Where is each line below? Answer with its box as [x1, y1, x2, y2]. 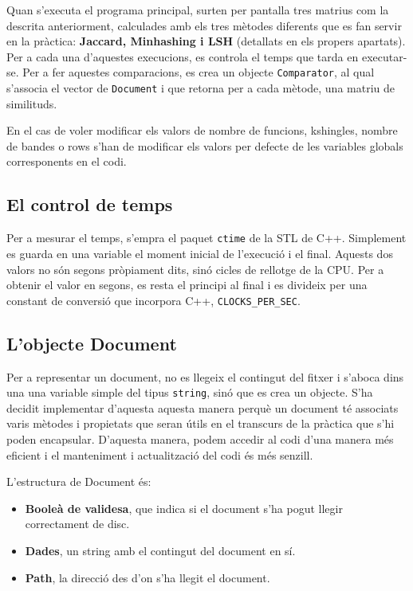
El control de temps [6, 192, 173, 217]
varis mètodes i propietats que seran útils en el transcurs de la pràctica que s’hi [6, 415, 395, 432]
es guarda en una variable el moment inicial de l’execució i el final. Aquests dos [6, 245, 393, 261]
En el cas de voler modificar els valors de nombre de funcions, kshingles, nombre [6, 122, 398, 139]
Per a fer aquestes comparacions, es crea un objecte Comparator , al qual [22, 64, 375, 80]
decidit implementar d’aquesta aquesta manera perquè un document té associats [6, 399, 399, 416]
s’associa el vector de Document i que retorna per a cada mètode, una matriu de [6, 80, 395, 96]
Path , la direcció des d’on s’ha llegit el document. [25, 569, 270, 585]
